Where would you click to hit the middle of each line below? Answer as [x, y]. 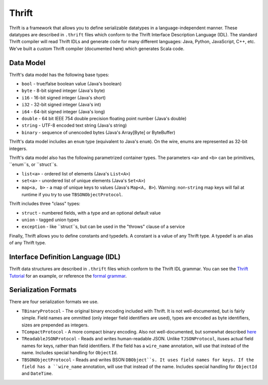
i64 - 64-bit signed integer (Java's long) [63, 111]
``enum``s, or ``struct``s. [33, 164]
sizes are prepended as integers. [55, 325]
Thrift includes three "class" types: [45, 204]
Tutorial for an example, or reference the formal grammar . [68, 276]
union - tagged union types [50, 220]
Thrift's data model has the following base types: [59, 75]
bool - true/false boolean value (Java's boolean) [71, 84]
